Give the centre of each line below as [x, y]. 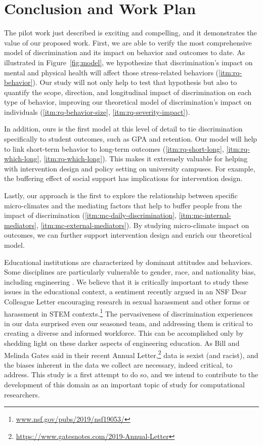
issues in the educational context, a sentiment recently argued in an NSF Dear [125, 292]
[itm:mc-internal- [205, 215]
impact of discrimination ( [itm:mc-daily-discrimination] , [90, 215]
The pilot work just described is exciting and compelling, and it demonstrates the [130, 33]
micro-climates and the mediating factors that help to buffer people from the [123, 205]
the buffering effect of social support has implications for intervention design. [123, 178]
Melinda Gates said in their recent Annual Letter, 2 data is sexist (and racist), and [131, 354]
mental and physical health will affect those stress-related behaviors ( [112, 72]
